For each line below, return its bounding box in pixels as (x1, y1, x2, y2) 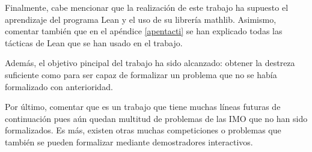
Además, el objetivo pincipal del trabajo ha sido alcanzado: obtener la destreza (5, 56, 295, 69)
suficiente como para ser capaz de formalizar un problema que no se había (5, 68, 277, 81)
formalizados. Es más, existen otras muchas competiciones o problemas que (5, 124, 281, 136)
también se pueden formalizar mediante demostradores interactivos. (5, 135, 253, 148)
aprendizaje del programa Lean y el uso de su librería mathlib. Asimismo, (5, 13, 277, 25)
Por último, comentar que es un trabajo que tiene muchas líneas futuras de (5, 100, 281, 113)
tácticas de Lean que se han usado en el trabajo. (5, 36, 183, 49)
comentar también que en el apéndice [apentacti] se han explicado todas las (5, 25, 283, 37)
